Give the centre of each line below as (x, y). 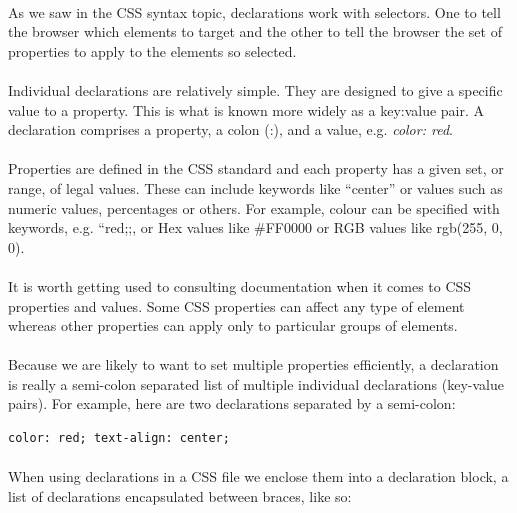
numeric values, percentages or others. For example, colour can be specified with (254, 207)
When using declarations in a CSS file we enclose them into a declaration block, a (258, 476)
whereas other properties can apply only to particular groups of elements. (233, 325)
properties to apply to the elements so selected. (152, 50)
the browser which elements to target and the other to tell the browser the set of (255, 31)
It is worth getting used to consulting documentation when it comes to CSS (240, 285)
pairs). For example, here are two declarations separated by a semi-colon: (232, 403)
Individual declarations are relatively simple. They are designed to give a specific (255, 89)
